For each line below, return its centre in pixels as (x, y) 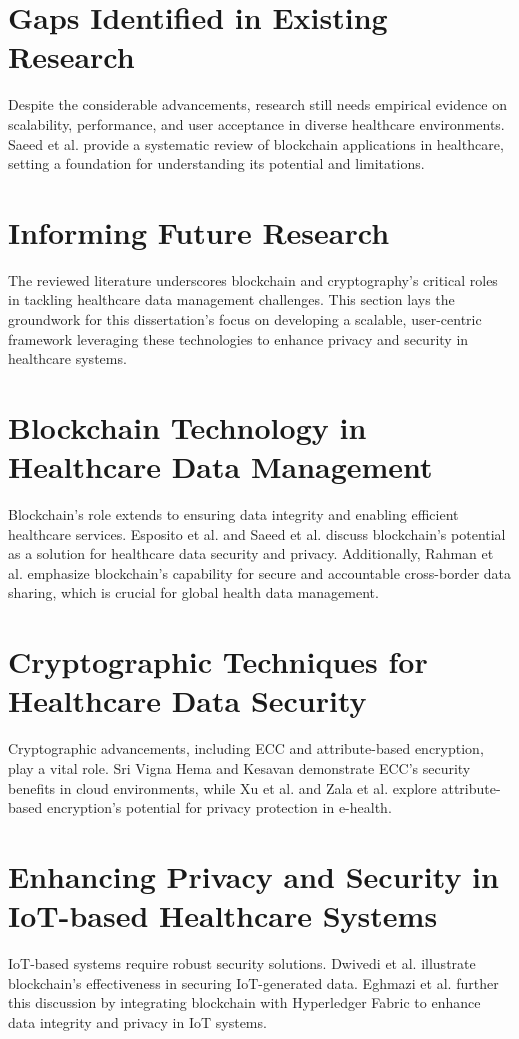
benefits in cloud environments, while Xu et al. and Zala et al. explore (222, 787)
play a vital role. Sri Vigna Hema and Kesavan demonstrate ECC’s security (239, 767)
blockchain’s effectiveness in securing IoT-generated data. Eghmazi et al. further (253, 982)
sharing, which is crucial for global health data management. (193, 592)
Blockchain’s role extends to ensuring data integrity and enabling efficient (233, 514)
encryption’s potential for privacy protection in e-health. (219, 807)
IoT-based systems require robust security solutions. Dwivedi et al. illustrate (242, 963)
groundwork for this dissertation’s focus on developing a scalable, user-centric (245, 319)
